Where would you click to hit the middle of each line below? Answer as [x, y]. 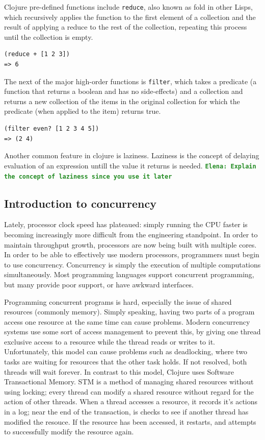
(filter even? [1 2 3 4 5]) [52, 129]
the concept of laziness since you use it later [88, 176]
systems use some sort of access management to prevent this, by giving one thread [132, 332]
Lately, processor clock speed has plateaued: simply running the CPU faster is [126, 224]
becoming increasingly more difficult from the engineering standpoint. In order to [131, 234]
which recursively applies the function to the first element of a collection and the [130, 17]
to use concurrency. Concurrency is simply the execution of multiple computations [132, 264]
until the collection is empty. [49, 36]
